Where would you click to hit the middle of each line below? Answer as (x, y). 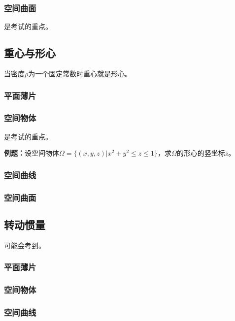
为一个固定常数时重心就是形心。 (80, 74)
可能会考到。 (25, 245)
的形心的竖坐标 (201, 153)
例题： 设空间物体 (32, 153)
